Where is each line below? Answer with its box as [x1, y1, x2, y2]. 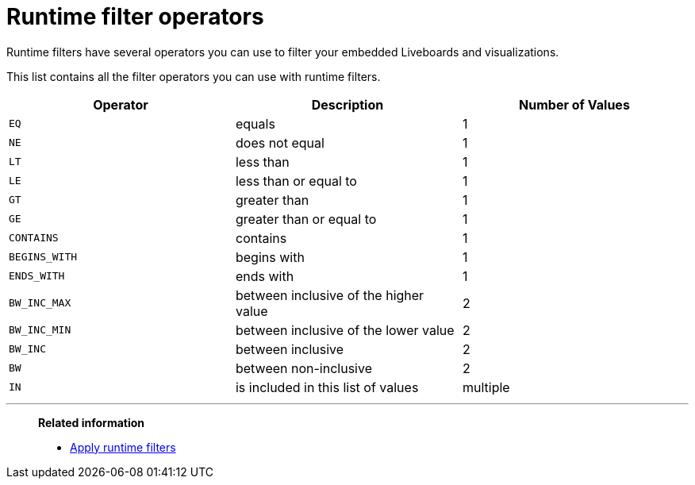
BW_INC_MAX [9, 297, 71, 310]
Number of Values [519, 96, 630, 113]
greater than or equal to [235, 210, 377, 227]
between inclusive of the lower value [235, 321, 455, 338]
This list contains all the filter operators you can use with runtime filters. [6, 69, 381, 83]
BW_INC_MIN [9, 324, 71, 337]
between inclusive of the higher [235, 287, 424, 303]
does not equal [235, 134, 324, 151]
